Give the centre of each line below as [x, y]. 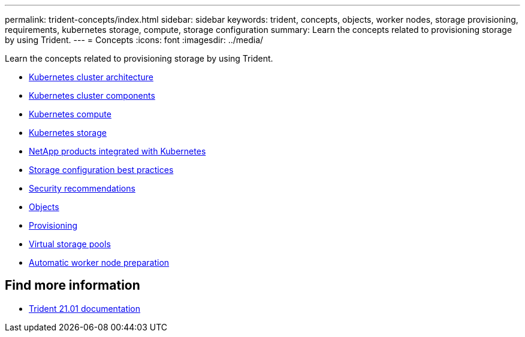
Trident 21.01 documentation [85, 308]
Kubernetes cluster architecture [91, 77]
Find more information [73, 286]
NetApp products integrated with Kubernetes [117, 151]
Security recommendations [82, 188]
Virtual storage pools [70, 244]
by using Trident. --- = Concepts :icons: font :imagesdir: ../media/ [134, 40]
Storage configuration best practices [101, 170]
